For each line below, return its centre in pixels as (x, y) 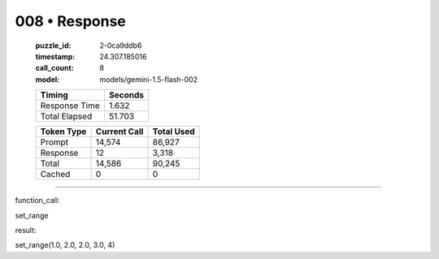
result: (26, 230)
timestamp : (55, 56)
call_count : (55, 68)
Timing (54, 95)
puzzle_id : (53, 45)
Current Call (120, 132)
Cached (55, 175)
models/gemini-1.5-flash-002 (149, 79)
